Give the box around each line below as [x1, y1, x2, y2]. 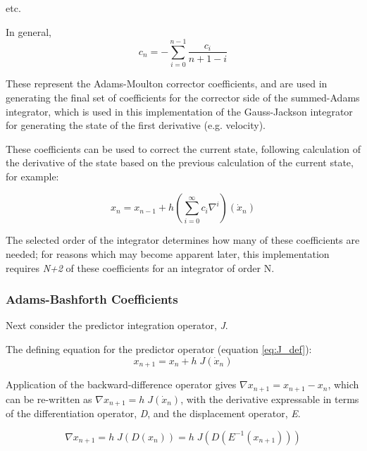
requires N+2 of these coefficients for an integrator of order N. [6, 260, 275, 275]
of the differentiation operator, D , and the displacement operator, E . [6, 406, 301, 421]
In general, [6, 24, 51, 39]
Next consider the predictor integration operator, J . [6, 318, 228, 333]
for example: [6, 168, 59, 183]
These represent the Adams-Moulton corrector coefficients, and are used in [6, 76, 328, 91]
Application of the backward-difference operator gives [6, 377, 237, 392]
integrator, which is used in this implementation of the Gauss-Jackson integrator [6, 104, 353, 118]
